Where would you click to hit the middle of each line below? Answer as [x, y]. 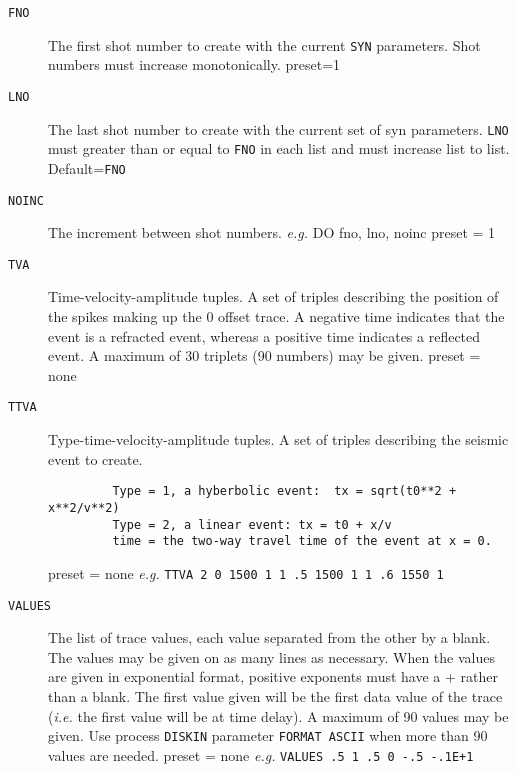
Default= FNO [87, 167]
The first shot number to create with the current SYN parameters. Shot [264, 44]
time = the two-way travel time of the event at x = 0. [302, 541]
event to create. [95, 458]
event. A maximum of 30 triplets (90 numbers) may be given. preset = [264, 355]
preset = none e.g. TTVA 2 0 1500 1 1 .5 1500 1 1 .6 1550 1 [246, 572]
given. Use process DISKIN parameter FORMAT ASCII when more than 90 [268, 735]
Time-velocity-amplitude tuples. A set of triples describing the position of [273, 296]
